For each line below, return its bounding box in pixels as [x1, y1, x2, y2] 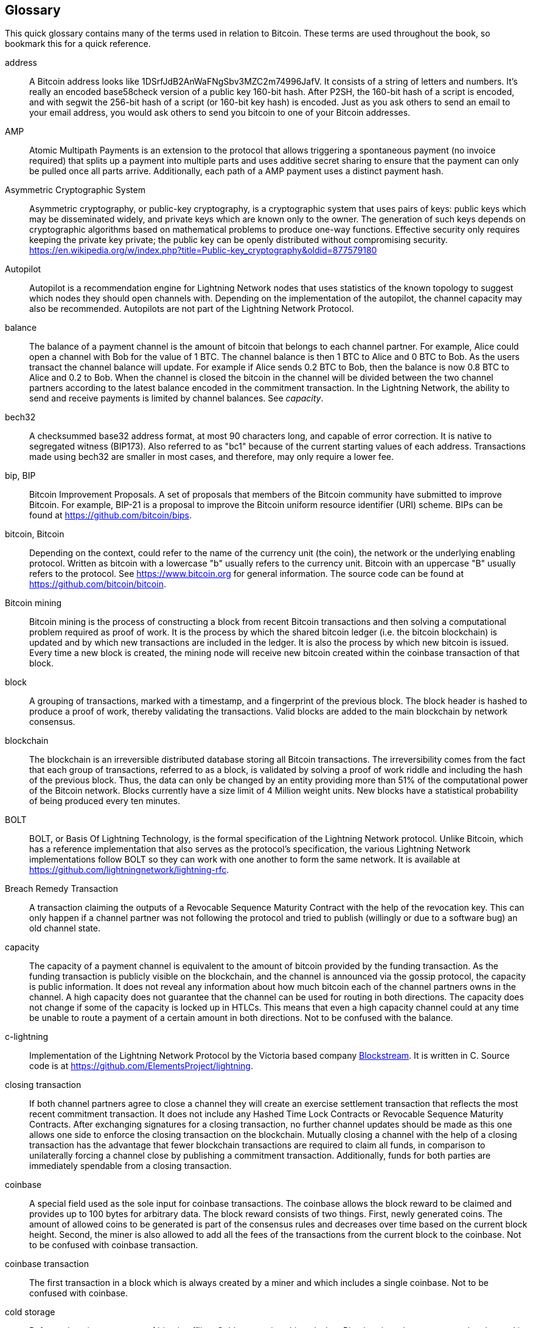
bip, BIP [5, 470, 36, 481]
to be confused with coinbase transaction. [29, 1240, 198, 1251]
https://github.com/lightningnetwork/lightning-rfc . [29, 864, 229, 875]
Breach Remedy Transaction [5, 883, 118, 894]
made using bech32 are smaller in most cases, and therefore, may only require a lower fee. [29, 451, 394, 462]
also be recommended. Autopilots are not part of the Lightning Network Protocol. [29, 303, 354, 314]
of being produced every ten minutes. [29, 796, 180, 807]
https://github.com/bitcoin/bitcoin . [29, 579, 166, 590]
